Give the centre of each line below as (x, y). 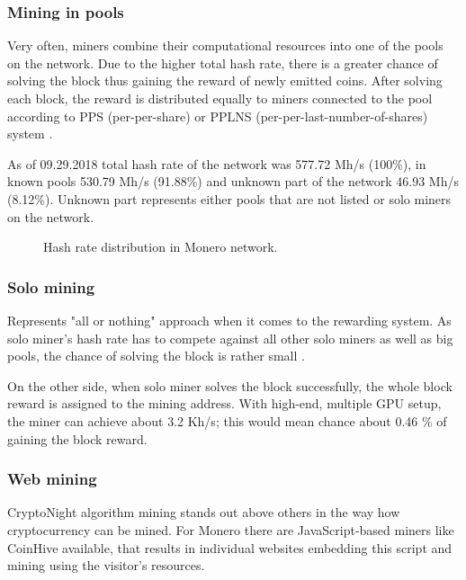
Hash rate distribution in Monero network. (161, 247)
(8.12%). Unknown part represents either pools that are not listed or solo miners (229, 198)
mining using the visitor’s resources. (106, 565)
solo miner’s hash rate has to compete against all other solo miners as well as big (230, 338)
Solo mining (51, 286)
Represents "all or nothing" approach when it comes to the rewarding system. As (229, 320)
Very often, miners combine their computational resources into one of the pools (225, 45)
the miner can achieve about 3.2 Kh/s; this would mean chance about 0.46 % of (227, 420)
